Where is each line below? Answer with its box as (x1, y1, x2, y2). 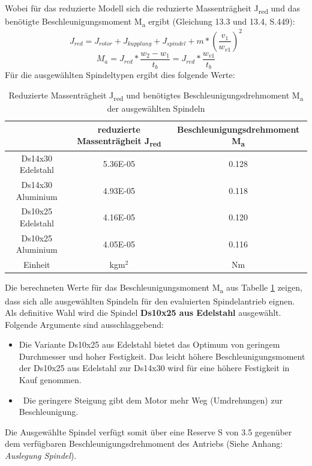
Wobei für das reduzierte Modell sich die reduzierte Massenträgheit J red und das (5, 2, 300, 16)
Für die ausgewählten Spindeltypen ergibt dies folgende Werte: (5, 68, 235, 81)
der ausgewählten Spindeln (107, 101, 205, 114)
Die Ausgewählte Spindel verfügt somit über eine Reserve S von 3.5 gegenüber (5, 425, 292, 438)
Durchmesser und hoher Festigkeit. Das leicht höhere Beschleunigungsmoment (19, 349, 305, 362)
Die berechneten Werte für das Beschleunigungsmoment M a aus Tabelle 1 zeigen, (5, 281, 302, 295)
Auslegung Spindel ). (5, 449, 77, 462)
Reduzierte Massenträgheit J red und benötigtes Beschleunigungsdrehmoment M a (8, 88, 304, 103)
